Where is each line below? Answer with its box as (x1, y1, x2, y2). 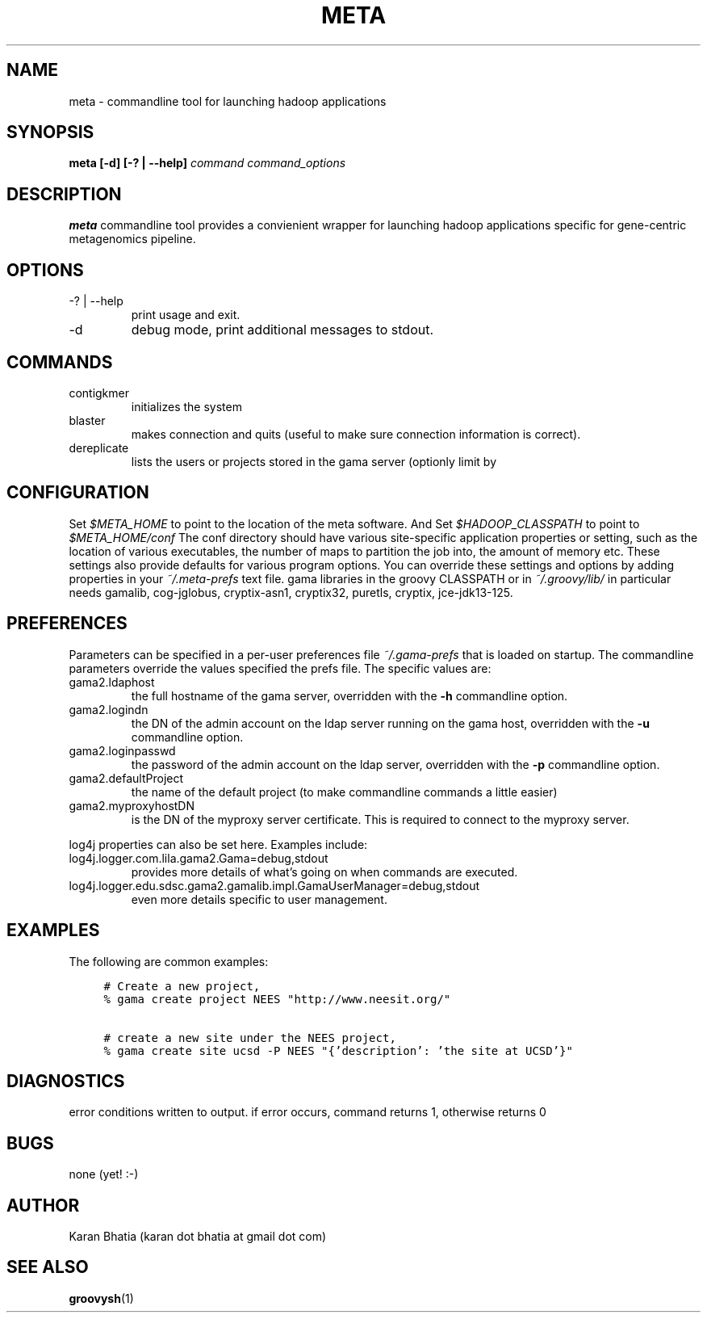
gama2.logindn (69, 702, 149, 716)
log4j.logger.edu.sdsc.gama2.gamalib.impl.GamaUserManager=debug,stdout (69, 878, 480, 893)
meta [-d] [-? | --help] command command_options (69, 156, 346, 170)
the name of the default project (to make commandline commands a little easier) (131, 784, 558, 799)
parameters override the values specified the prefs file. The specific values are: (69, 661, 492, 675)
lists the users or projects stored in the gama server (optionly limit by (131, 454, 497, 468)
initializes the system (131, 399, 242, 414)
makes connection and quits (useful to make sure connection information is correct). (131, 426, 581, 441)
